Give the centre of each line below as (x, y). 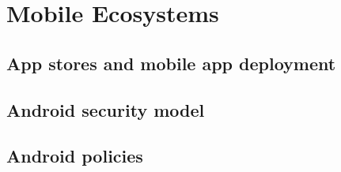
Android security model (106, 109)
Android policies (75, 156)
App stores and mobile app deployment (171, 63)
